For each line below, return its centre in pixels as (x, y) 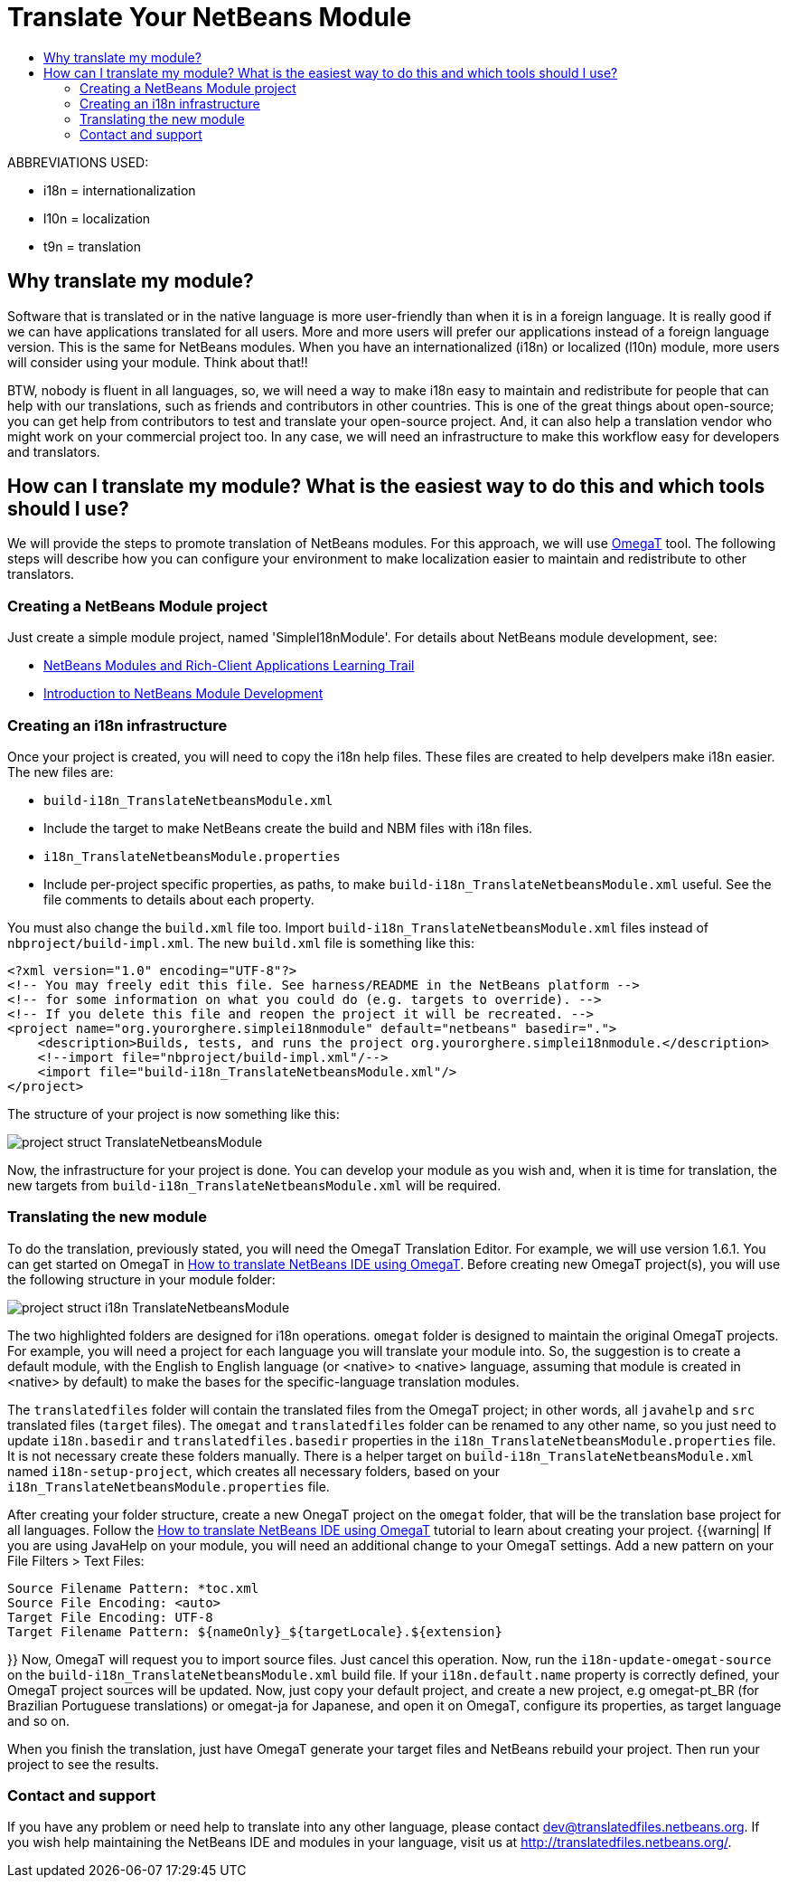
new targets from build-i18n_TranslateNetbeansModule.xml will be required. (254, 1185)
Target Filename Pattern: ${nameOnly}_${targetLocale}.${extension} (255, 1631)
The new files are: (61, 772)
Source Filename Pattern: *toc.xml (133, 1588)
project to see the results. (83, 1764)
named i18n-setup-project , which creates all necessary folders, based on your (254, 1471)
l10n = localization (97, 218)
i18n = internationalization (120, 190)
